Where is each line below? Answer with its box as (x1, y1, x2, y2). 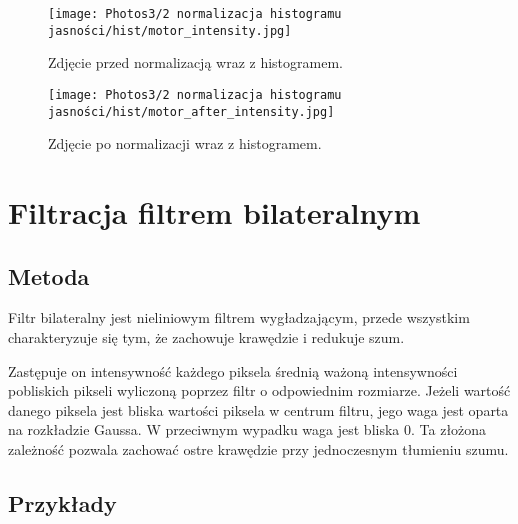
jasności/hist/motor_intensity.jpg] (48, 23, 292, 38)
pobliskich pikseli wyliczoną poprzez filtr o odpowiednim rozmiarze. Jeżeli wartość (8, 380, 511, 401)
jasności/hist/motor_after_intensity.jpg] (48, 104, 335, 119)
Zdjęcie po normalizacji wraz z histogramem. (48, 133, 322, 154)
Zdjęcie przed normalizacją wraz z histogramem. (48, 52, 343, 73)
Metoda (8, 260, 90, 291)
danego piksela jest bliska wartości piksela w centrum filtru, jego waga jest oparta (8, 399, 509, 420)
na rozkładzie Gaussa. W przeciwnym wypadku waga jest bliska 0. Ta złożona (8, 419, 487, 440)
